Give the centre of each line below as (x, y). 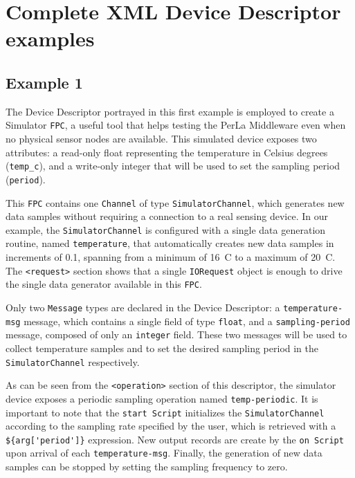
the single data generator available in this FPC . (104, 284)
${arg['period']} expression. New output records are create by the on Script (175, 439)
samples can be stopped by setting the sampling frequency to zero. (147, 467)
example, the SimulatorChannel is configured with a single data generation (166, 229)
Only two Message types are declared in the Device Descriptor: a (143, 307)
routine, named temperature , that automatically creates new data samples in (170, 243)
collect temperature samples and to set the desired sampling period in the (162, 348)
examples (50, 38)
